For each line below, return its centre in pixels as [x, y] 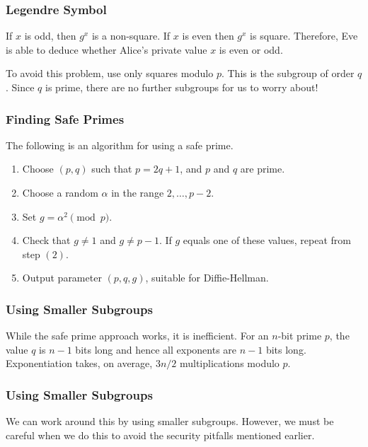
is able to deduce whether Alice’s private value [107, 49]
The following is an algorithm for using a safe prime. [120, 145]
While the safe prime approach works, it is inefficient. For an [137, 336]
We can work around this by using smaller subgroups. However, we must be [170, 421]
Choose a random [60, 192]
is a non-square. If [131, 36]
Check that [46, 240]
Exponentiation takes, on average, [79, 363]
